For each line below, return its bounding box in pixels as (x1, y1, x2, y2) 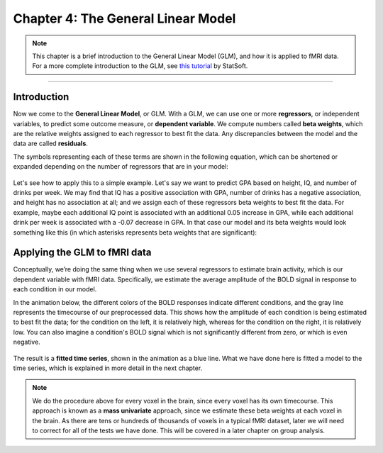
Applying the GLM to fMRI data (13, 247, 152, 259)
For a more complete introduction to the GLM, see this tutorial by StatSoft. (32, 62, 248, 70)
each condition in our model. (13, 285, 97, 293)
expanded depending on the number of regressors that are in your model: (13, 162, 228, 171)
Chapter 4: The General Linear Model (13, 11, 236, 26)
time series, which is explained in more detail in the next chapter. (13, 364, 203, 372)
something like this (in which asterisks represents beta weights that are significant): (13, 228, 257, 237)
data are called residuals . (13, 139, 89, 148)
